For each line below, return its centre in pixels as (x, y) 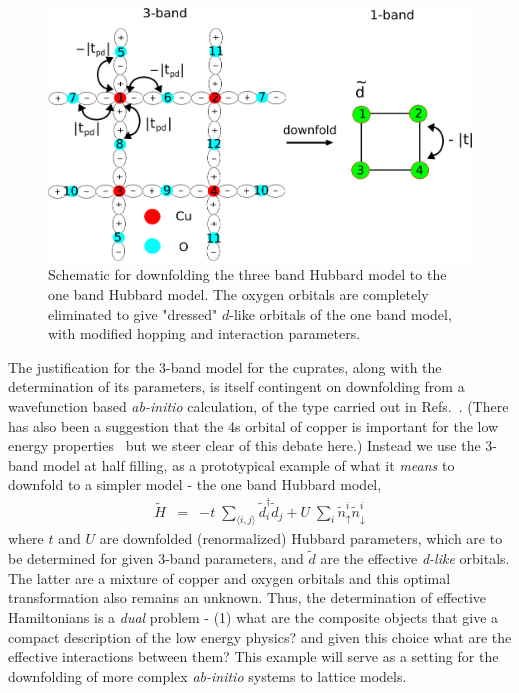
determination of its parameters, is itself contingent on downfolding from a (236, 386)
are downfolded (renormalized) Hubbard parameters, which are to (301, 538)
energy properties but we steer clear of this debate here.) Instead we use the (244, 445)
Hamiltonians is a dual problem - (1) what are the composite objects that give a (253, 617)
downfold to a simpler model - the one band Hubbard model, (195, 484)
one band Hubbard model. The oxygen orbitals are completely (238, 294)
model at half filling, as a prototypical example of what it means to (249, 464)
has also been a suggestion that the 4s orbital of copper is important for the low (253, 425)
